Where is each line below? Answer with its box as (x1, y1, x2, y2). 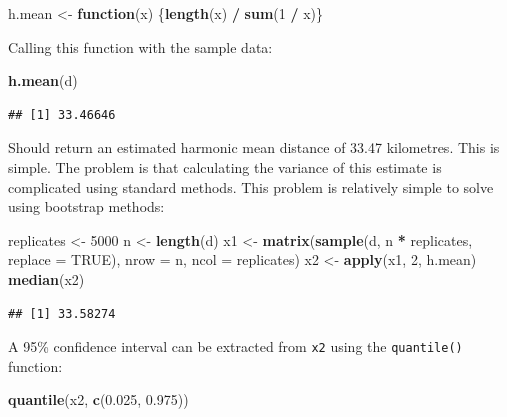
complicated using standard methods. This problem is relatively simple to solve (8, 176, 494, 197)
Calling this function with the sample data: (8, 36, 273, 57)
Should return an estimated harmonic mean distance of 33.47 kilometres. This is (8, 137, 500, 158)
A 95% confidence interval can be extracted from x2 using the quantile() (8, 336, 463, 357)
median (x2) (8, 268, 85, 289)
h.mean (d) (8, 70, 78, 91)
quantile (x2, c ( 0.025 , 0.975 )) (8, 389, 189, 410)
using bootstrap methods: (8, 196, 165, 217)
